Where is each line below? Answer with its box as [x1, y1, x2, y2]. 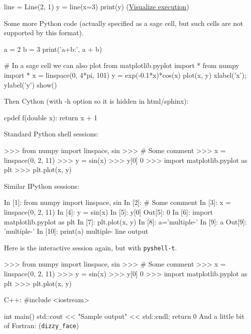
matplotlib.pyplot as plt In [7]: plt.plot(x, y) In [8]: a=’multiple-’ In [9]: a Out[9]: [4, 216, 247, 226]
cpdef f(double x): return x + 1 [4, 112, 98, 122]
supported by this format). [4, 27, 84, 38]
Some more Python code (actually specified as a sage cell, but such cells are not [4, 18, 243, 28]
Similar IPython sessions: [4, 180, 79, 191]
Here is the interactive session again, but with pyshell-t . [4, 242, 177, 252]
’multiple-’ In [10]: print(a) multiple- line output [4, 226, 148, 236]
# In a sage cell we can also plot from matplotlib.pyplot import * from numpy [4, 60, 239, 70]
